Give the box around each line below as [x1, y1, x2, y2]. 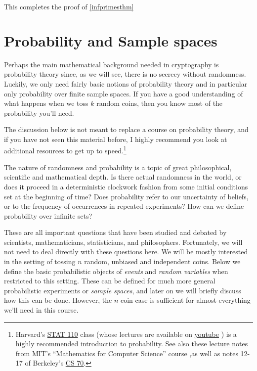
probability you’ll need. [4, 107, 74, 118]
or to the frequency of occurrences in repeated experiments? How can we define [4, 201, 244, 211]
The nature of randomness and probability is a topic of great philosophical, [4, 162, 232, 172]
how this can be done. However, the [4, 295, 112, 305]
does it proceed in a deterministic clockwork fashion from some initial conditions [4, 181, 248, 191]
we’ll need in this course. [4, 305, 79, 315]
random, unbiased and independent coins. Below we [84, 256, 241, 267]
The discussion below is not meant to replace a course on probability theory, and [4, 124, 249, 135]
